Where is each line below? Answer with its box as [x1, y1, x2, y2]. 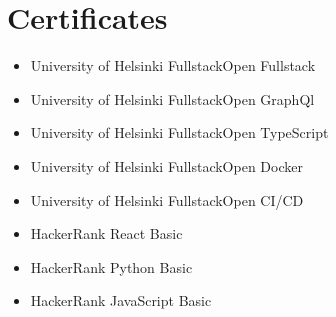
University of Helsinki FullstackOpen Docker [30, 155, 303, 176]
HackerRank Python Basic [30, 256, 193, 277]
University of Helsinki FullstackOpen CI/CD [30, 189, 304, 210]
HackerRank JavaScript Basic [30, 290, 212, 311]
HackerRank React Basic [30, 223, 183, 244]
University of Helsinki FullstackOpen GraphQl [30, 88, 315, 109]
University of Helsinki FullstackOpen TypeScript [30, 122, 329, 143]
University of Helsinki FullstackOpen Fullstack [30, 55, 316, 76]
